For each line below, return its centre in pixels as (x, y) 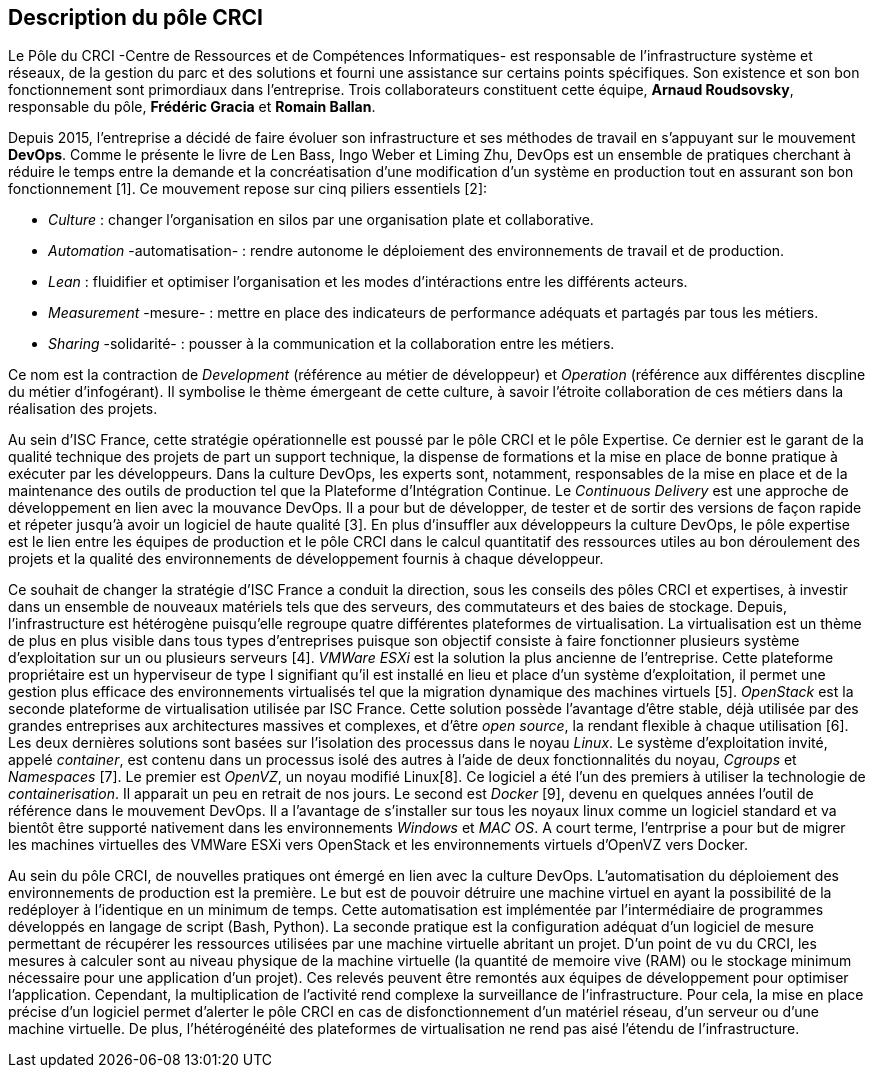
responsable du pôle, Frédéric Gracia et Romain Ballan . (192, 107)
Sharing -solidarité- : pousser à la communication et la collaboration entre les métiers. (331, 344)
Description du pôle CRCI (136, 17)
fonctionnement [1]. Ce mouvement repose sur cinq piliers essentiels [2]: (248, 189)
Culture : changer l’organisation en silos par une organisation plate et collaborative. (321, 220)
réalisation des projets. (83, 409)
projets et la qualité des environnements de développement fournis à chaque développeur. (306, 559)
